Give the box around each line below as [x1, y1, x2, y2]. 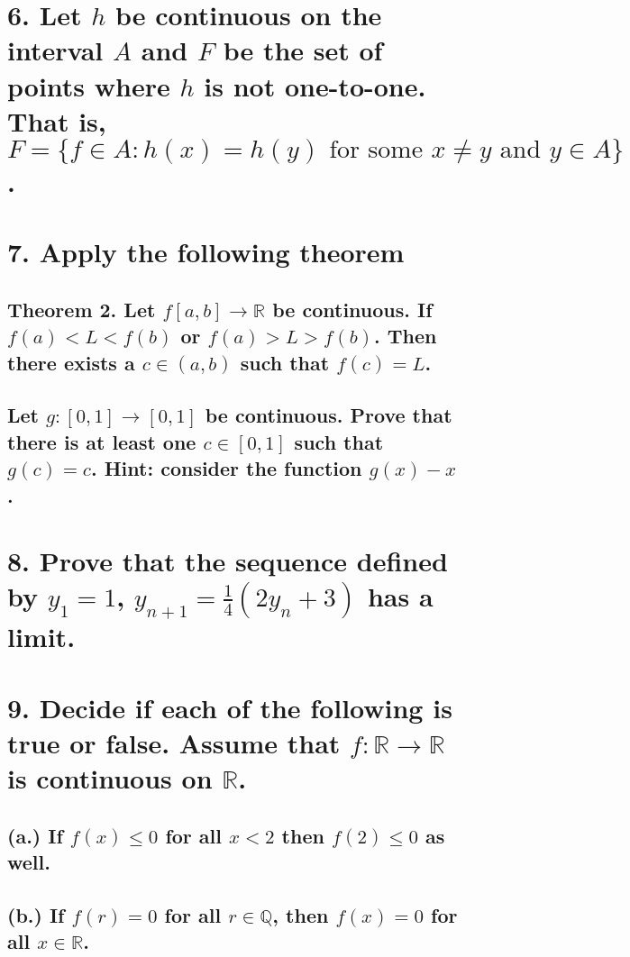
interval [7, 32, 104, 68]
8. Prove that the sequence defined [7, 542, 448, 579]
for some [329, 136, 424, 162]
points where [7, 67, 170, 104]
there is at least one [7, 427, 196, 455]
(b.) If [7, 900, 65, 928]
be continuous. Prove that [205, 401, 452, 429]
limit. [7, 618, 76, 655]
